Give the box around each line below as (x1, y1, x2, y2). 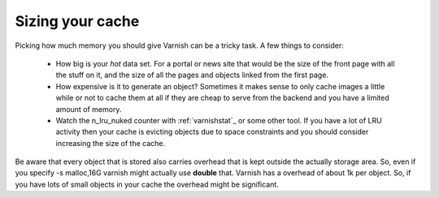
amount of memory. (55, 104, 122, 114)
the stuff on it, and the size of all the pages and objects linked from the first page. (55, 70, 329, 80)
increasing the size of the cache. (55, 138, 166, 148)
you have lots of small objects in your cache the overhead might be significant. (15, 179, 280, 189)
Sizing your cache (15, 12, 140, 30)
